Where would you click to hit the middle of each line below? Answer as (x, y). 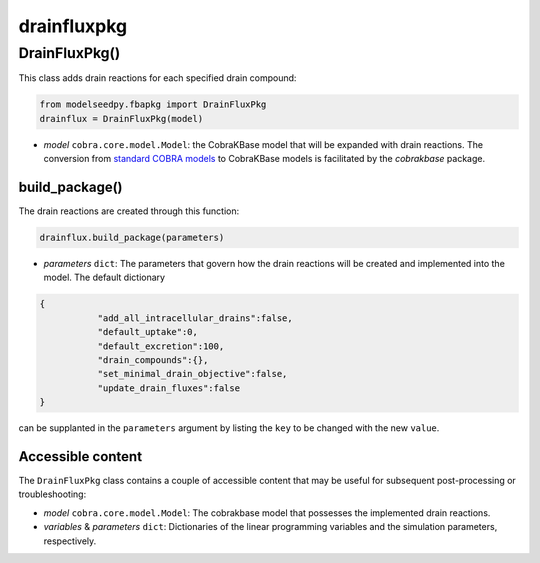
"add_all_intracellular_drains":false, (195, 318)
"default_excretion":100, (161, 346)
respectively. (70, 541)
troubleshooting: (52, 494)
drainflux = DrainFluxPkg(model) (121, 118)
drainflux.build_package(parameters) (132, 238)
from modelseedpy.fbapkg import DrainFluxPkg (153, 104)
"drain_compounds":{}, (153, 359)
